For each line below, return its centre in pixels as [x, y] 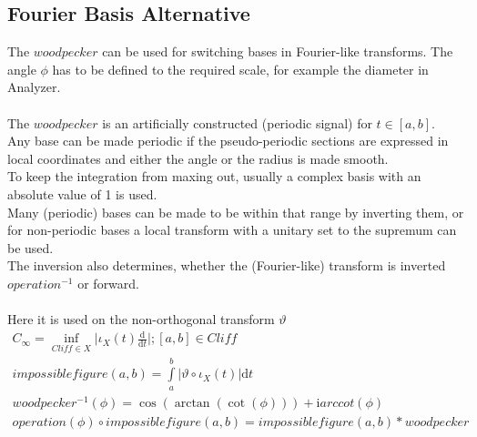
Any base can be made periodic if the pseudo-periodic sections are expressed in [228, 141]
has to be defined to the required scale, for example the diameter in [240, 69]
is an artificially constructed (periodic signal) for [237, 122]
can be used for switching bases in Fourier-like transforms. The [278, 51]
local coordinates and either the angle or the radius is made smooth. [198, 158]
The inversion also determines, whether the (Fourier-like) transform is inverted [227, 265]
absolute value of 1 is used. [82, 193]
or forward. [108, 283]
